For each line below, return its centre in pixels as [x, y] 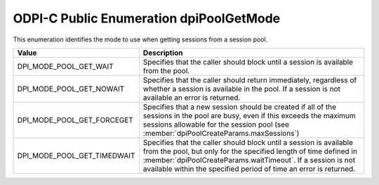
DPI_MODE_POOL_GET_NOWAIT [71, 89]
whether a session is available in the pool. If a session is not [241, 89]
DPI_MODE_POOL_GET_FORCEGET [75, 120]
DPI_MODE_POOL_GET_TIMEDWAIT [76, 155]
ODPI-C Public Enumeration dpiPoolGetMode [147, 18]
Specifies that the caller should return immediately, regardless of [250, 79]
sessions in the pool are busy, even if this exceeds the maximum [249, 115]
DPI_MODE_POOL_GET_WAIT [65, 66]
